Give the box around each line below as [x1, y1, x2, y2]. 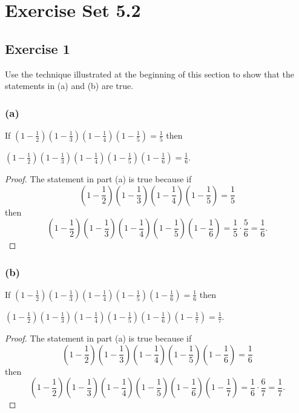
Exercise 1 [5, 39, 70, 58]
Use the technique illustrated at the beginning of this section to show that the [5, 67, 294, 80]
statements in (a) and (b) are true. [5, 79, 134, 92]
